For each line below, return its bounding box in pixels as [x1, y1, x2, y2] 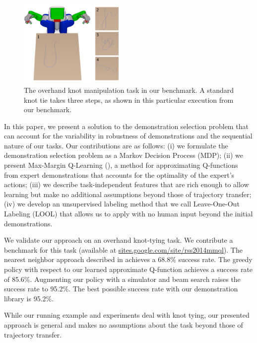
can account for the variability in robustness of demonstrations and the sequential [4, 131, 253, 141]
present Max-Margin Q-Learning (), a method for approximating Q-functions [4, 160, 238, 170]
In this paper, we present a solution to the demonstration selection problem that [4, 121, 249, 131]
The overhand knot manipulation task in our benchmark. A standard [24, 84, 234, 95]
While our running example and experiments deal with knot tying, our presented [4, 310, 250, 320]
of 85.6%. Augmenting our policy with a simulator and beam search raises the [4, 274, 241, 284]
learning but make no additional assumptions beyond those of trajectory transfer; [4, 189, 252, 199]
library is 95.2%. [4, 293, 54, 303]
